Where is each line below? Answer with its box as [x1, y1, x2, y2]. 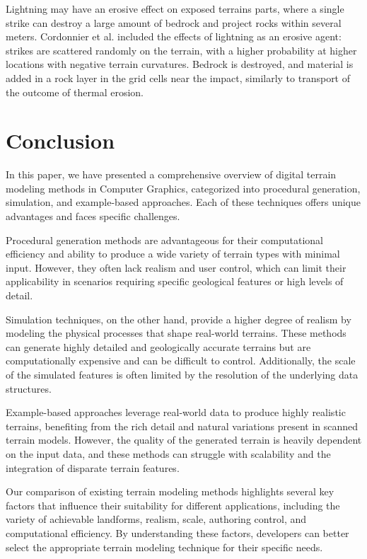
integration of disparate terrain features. [6, 460, 180, 475]
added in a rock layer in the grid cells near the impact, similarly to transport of [6, 70, 351, 85]
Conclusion [6, 126, 115, 155]
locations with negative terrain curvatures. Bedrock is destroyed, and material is [6, 57, 354, 71]
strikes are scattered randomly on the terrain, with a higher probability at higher [6, 42, 357, 57]
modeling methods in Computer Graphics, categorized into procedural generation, [6, 180, 361, 195]
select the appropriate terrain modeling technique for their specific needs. [6, 539, 323, 554]
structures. [6, 381, 52, 396]
